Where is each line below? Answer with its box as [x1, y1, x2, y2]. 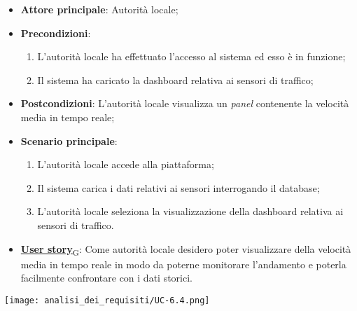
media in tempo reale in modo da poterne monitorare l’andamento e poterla [20, 256, 346, 271]
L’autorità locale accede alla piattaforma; [37, 157, 214, 172]
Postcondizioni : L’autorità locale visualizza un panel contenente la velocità [20, 96, 349, 111]
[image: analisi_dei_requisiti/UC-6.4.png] [4, 295, 210, 305]
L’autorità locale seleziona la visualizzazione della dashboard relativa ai [37, 204, 344, 219]
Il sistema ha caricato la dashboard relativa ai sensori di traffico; [37, 72, 314, 87]
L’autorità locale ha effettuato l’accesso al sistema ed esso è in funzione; [37, 49, 346, 64]
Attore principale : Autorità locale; [20, 2, 178, 16]
